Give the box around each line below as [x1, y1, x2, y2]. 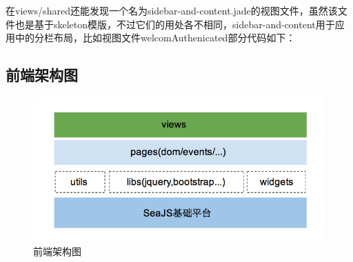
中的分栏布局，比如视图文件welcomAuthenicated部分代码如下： [14, 30, 296, 45]
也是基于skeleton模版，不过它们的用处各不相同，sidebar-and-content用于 [14, 17, 335, 31]
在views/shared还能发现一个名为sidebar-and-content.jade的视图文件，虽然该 [6, 3, 338, 17]
